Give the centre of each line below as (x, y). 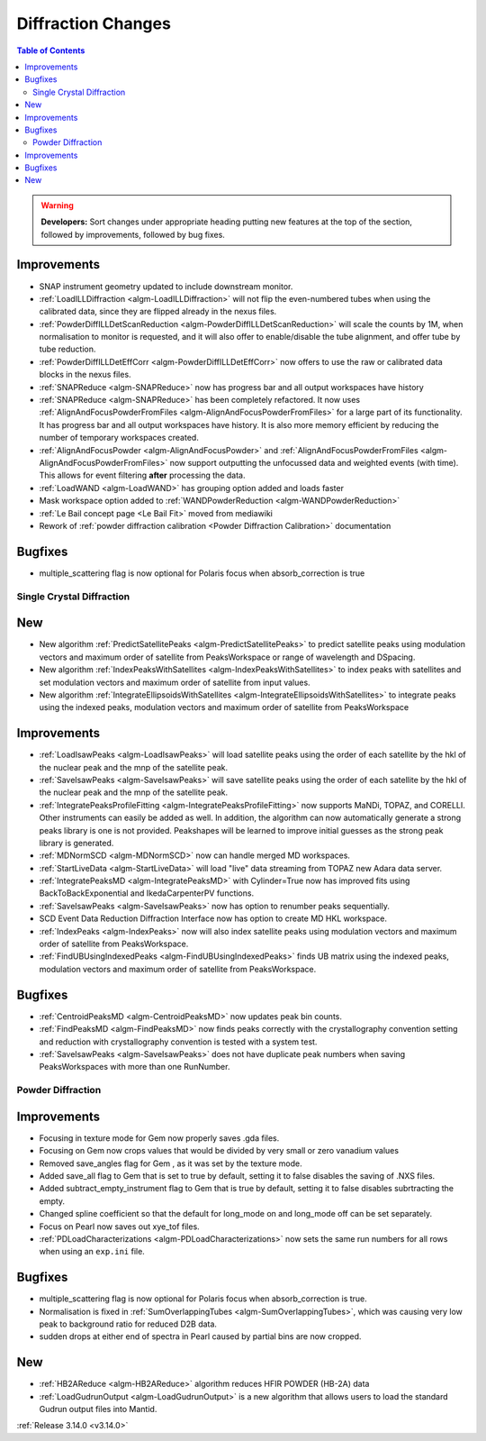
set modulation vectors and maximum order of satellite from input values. (175, 682)
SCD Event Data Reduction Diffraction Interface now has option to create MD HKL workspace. (213, 918)
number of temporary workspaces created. (119, 438)
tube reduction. (67, 349)
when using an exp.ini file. (92, 1252)
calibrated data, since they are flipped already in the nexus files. (158, 312)
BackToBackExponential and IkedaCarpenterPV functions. (147, 893)
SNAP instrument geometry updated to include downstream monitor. (166, 286)
